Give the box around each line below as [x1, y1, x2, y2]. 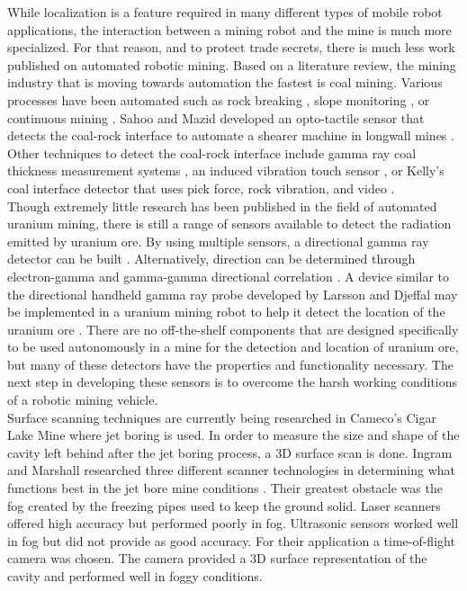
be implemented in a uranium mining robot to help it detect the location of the [7, 302, 445, 321]
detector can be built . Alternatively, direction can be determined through [7, 249, 416, 268]
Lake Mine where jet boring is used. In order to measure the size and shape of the [7, 425, 460, 444]
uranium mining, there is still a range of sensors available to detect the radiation [7, 214, 452, 233]
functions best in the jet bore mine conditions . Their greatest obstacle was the [7, 479, 443, 497]
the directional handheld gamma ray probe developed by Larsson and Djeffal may [7, 284, 458, 303]
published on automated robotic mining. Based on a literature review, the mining [7, 55, 456, 74]
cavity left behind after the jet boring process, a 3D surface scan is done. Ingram [7, 443, 453, 461]
